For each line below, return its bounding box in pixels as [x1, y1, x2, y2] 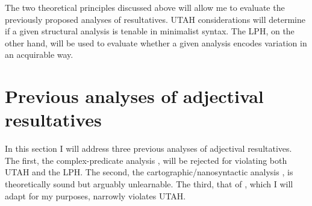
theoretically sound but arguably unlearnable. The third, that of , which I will [5, 178, 293, 190]
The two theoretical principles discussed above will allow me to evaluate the [5, 1, 285, 13]
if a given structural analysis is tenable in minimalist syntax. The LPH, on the [5, 25, 295, 37]
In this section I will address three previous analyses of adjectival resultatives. [5, 142, 292, 155]
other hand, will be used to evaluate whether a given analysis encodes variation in [5, 36, 307, 49]
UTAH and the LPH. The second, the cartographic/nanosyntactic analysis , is [5, 166, 293, 178]
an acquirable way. [5, 48, 73, 61]
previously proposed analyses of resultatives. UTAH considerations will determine [5, 13, 305, 25]
